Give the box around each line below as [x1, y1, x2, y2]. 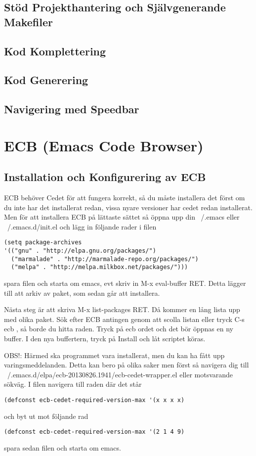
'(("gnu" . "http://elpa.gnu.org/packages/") [4, 247, 156, 255]
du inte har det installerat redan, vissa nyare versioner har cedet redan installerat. [4, 202, 253, 212]
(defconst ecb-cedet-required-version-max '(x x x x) [4, 397, 185, 404]
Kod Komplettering [4, 43, 106, 58]
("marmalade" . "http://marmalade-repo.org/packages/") [11, 255, 199, 263]
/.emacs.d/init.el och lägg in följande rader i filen [7, 221, 157, 231]
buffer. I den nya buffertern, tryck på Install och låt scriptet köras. [4, 333, 206, 344]
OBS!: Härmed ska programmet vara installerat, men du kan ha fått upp [4, 350, 225, 360]
